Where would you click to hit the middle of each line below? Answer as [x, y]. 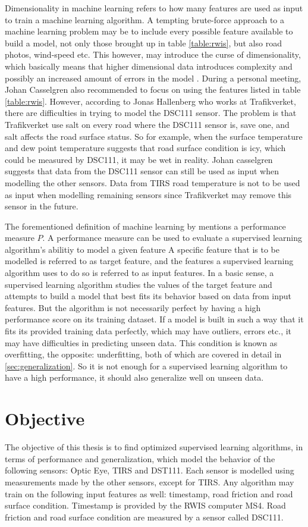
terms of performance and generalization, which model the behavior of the [140, 458]
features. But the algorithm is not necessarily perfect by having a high [133, 307]
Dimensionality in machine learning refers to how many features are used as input [154, 8]
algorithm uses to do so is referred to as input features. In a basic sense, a [139, 273]
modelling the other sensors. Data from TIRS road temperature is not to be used [153, 182]
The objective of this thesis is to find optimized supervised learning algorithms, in [154, 447]
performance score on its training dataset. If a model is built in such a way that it [154, 319]
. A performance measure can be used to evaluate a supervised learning [172, 238]
